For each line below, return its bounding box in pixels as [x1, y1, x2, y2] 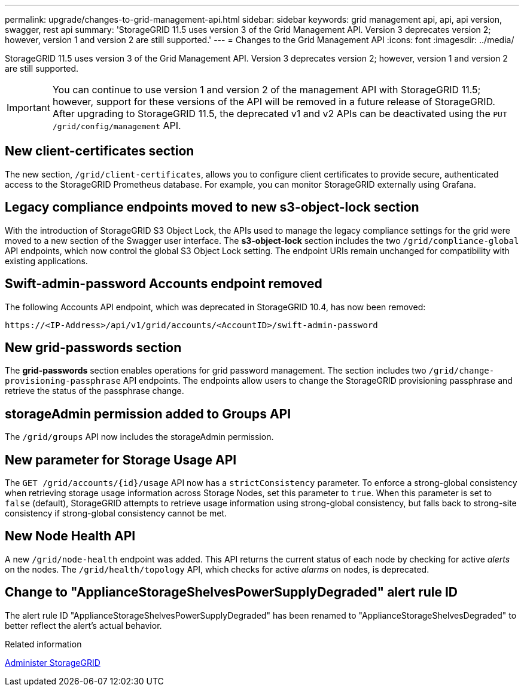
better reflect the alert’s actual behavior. [5, 620, 162, 631]
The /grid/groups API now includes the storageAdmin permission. [5, 432, 274, 442]
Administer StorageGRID [5, 657, 100, 668]
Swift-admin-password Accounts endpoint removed [5, 276, 322, 292]
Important [7, 102, 50, 114]
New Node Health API [5, 528, 136, 544]
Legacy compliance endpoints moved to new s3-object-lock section [5, 200, 419, 215]
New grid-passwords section [5, 340, 182, 355]
